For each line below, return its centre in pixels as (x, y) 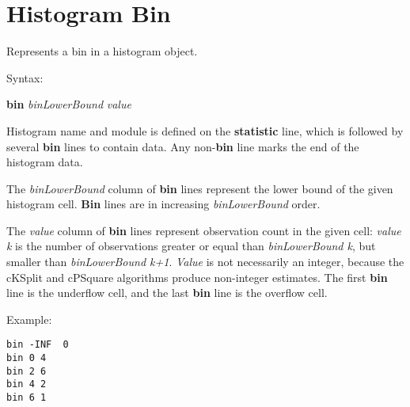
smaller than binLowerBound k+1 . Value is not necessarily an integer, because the (205, 262)
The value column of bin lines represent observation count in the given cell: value (204, 230)
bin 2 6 (27, 371)
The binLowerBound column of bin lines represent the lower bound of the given (200, 188)
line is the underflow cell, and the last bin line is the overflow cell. (167, 293)
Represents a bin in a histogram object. (102, 51)
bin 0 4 (27, 358)
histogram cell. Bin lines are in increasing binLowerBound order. (163, 204)
